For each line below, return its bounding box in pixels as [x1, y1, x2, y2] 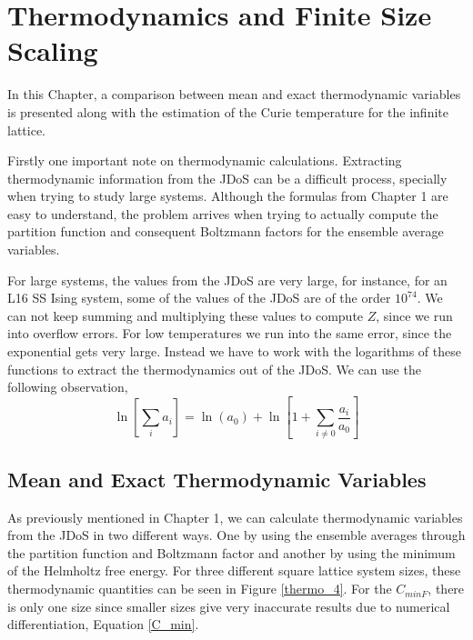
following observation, [7, 377, 128, 396]
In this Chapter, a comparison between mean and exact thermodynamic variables [7, 85, 461, 104]
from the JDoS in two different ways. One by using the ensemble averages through [7, 525, 466, 545]
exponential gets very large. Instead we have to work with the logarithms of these [7, 342, 461, 361]
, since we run [376, 305, 453, 325]
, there [428, 579, 465, 598]
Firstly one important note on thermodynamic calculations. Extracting [7, 151, 402, 170]
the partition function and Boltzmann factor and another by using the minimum [7, 543, 456, 562]
